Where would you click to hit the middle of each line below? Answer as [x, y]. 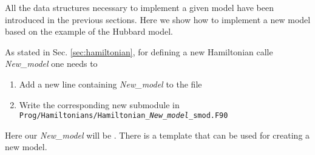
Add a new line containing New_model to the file [110, 84]
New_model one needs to [51, 64]
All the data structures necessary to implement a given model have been [139, 7]
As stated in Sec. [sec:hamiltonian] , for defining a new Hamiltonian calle [139, 51]
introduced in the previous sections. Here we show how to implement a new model [158, 19]
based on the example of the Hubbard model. [89, 31]
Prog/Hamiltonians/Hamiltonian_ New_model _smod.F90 [124, 116]
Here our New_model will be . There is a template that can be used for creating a [157, 135]
